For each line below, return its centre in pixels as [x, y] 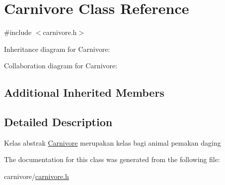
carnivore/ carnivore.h [37, 176]
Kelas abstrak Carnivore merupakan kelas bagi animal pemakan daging [112, 142]
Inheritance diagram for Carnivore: [57, 49]
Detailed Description [58, 122]
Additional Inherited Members [84, 92]
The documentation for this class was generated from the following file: [112, 159]
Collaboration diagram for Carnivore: [61, 66]
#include [18, 32]
